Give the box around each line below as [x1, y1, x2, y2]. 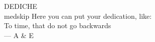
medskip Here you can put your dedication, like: [4, 10, 152, 21]
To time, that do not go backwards [4, 20, 111, 31]
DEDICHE [4, 1, 38, 11]
